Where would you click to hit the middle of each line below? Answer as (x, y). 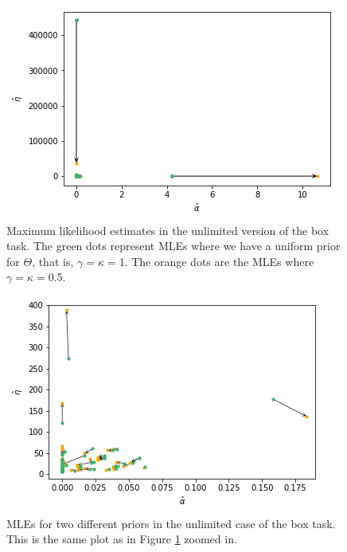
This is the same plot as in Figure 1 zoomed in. (122, 539)
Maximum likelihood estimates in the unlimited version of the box (168, 230)
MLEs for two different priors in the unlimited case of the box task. (171, 523)
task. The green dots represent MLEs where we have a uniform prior (173, 246)
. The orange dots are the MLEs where (219, 261)
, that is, (53, 261)
